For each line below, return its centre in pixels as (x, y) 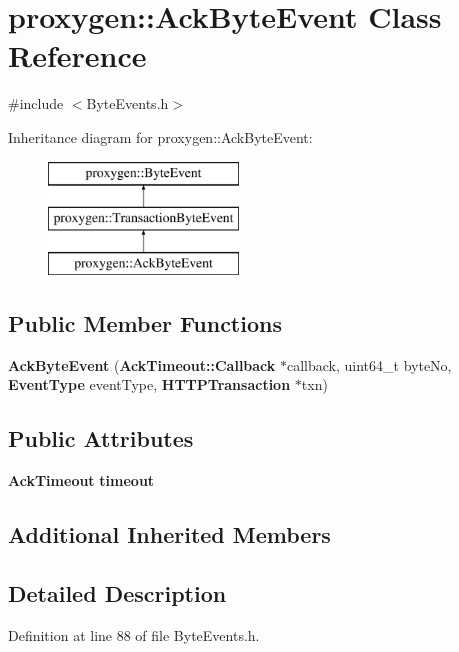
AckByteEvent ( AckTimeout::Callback (142, 364)
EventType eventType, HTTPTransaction (149, 384)
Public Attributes (101, 438)
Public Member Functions (145, 322)
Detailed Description (117, 592)
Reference (77, 55)
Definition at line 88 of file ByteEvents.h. (134, 634)
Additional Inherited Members (169, 534)
